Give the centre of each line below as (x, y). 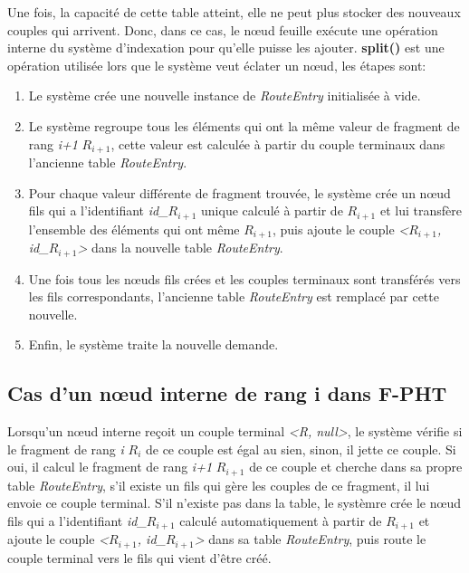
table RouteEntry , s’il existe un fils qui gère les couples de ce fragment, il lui (219, 485)
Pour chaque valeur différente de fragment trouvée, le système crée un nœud (239, 192)
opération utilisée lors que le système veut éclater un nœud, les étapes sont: (217, 65)
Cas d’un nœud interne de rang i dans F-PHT (227, 393)
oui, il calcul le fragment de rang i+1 (110, 467)
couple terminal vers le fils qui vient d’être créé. (139, 557)
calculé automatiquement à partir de (281, 520)
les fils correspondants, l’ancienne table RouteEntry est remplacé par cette (234, 296)
